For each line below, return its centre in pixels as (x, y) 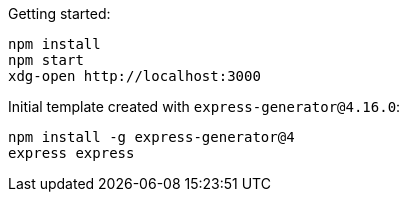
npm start (46, 60)
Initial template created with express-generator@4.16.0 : (204, 106)
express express (71, 153)
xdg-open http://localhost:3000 (134, 76)
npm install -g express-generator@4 (151, 137)
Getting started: (59, 13)
